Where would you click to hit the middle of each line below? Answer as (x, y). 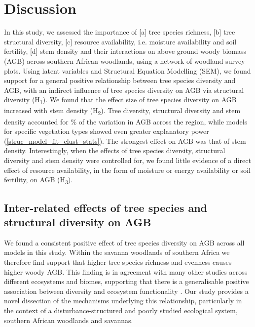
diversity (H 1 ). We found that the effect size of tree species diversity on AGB (120, 100)
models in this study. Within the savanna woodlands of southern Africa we (117, 252)
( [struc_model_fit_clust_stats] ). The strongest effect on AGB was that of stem (125, 141)
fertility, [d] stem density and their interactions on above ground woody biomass (125, 51)
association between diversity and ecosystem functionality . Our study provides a (126, 291)
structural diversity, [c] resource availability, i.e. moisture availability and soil (120, 41)
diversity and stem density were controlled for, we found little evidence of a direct (127, 160)
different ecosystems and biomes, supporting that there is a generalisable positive (127, 281)
